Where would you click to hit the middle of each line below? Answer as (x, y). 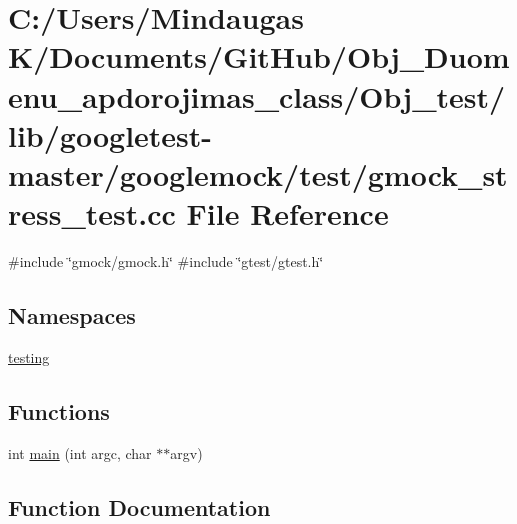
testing (29, 356)
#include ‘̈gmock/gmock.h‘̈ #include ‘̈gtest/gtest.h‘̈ (166, 261)
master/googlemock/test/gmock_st (258, 173)
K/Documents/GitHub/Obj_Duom (259, 56)
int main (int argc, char (80, 452)
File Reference (287, 213)
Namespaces (72, 315)
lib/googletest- (110, 134)
